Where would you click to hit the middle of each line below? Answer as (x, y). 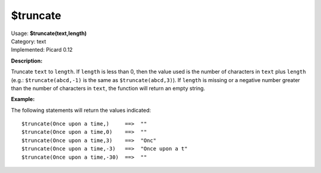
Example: (23, 99)
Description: (27, 61)
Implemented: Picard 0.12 (42, 50)
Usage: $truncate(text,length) (49, 33)
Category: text (29, 41)
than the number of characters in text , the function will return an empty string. (108, 88)
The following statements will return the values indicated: (81, 110)
